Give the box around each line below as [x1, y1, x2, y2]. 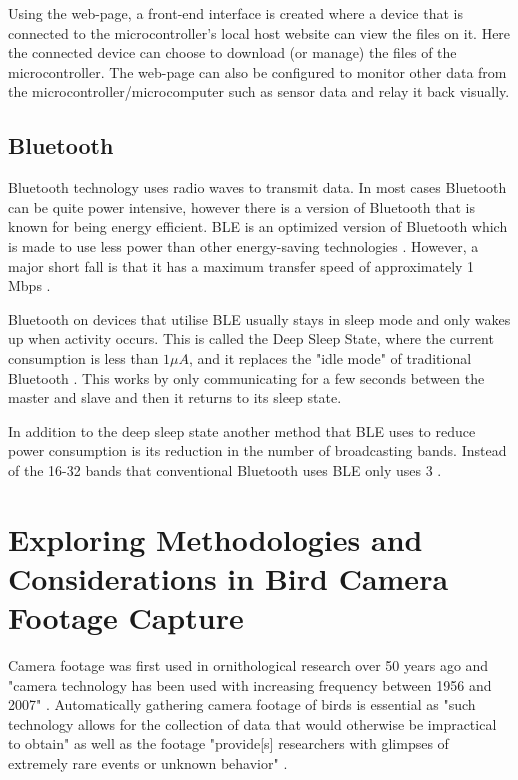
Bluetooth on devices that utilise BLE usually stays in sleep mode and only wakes [8, 308, 511, 329]
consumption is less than [8, 347, 159, 368]
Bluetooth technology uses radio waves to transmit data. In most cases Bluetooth [8, 177, 507, 198]
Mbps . [8, 275, 51, 296]
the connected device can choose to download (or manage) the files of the [8, 42, 457, 63]
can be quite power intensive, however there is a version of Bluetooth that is [8, 196, 475, 217]
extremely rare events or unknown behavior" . [8, 752, 288, 773]
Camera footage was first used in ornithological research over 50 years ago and [8, 654, 489, 675]
